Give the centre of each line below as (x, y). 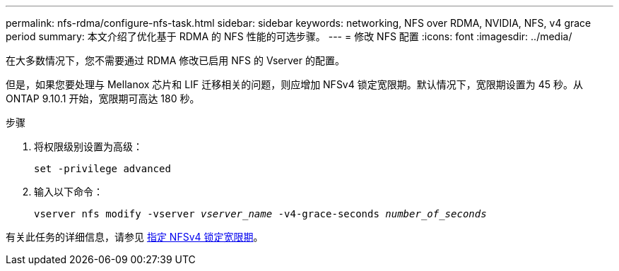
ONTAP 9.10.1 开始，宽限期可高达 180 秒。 (103, 98)
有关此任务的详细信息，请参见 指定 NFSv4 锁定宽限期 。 (135, 237)
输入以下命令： (69, 192)
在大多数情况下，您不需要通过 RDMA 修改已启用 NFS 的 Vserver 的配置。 (175, 60)
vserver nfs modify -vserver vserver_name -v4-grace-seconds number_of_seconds (260, 214)
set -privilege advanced (102, 169)
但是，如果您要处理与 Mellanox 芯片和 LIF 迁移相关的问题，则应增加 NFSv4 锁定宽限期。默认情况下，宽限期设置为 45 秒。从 (294, 84)
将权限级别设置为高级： (88, 146)
